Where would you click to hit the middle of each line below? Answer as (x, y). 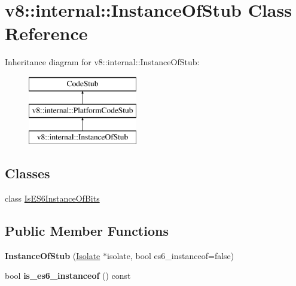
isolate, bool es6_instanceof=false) (170, 255)
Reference (46, 33)
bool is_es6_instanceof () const (68, 276)
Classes (28, 173)
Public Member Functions (87, 231)
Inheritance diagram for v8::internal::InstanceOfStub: (102, 62)
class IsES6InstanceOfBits (52, 198)
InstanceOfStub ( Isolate (53, 255)
